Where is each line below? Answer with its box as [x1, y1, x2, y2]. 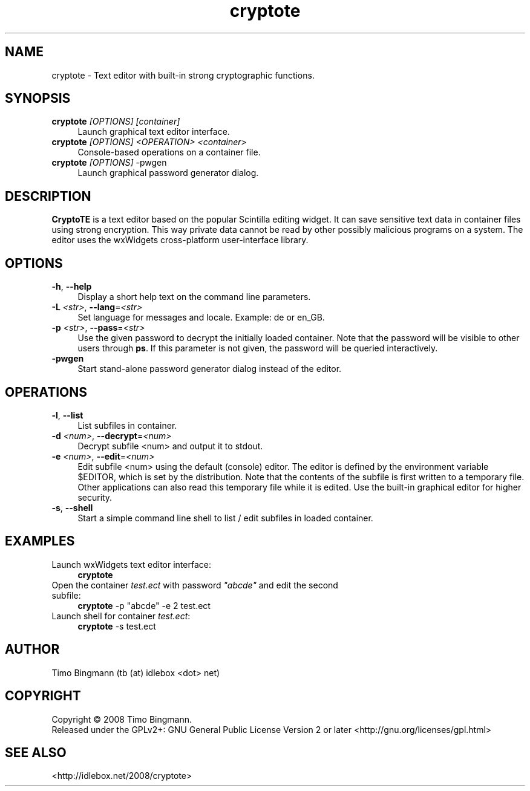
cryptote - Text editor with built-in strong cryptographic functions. [51, 70, 315, 80]
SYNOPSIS [5, 91, 71, 106]
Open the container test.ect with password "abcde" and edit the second [51, 579, 338, 590]
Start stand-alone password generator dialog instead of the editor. [77, 363, 342, 374]
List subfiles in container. [77, 420, 177, 431]
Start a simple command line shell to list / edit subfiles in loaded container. [77, 512, 373, 523]
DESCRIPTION [5, 188, 91, 204]
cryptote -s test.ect [77, 620, 156, 631]
